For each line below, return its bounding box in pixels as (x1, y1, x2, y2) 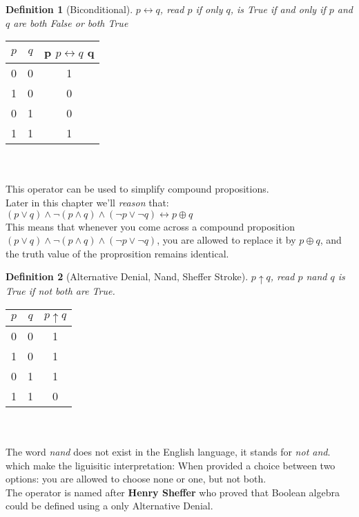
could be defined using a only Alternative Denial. (6, 498, 213, 513)
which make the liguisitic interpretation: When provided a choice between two (6, 458, 336, 472)
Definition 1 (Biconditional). (6, 2, 133, 16)
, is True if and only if (230, 2, 326, 16)
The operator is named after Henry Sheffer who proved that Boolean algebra (6, 485, 340, 499)
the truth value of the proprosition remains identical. (6, 246, 229, 260)
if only (195, 2, 223, 16)
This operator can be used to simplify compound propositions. (6, 182, 269, 196)
